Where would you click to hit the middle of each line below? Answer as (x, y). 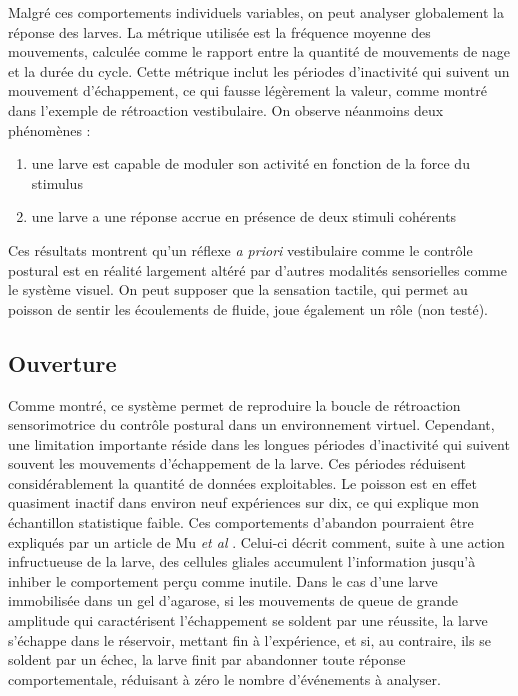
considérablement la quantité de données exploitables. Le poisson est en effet (242, 482)
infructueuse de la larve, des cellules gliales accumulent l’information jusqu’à (242, 561)
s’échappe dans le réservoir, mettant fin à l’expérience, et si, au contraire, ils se (249, 639)
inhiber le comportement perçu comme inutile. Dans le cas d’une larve (223, 580)
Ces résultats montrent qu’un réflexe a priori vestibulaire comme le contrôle (240, 249)
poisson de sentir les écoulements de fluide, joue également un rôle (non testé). (248, 308)
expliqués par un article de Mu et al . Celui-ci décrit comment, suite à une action (256, 541)
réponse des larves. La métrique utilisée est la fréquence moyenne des (219, 31)
